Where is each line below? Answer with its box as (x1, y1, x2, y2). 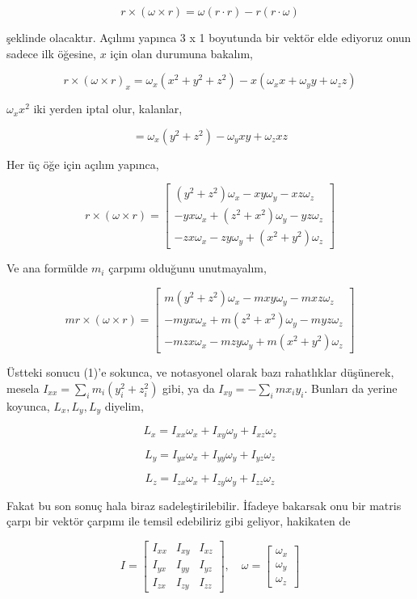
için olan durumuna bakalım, (110, 44, 253, 61)
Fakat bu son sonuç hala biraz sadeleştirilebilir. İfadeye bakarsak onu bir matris (6, 496, 402, 513)
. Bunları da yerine (304, 379, 398, 396)
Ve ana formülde (6, 259, 88, 276)
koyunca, (6, 397, 50, 414)
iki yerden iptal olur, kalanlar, (33, 100, 183, 117)
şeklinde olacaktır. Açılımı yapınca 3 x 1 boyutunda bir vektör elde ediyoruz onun (6, 29, 411, 45)
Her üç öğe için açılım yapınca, (6, 155, 159, 172)
